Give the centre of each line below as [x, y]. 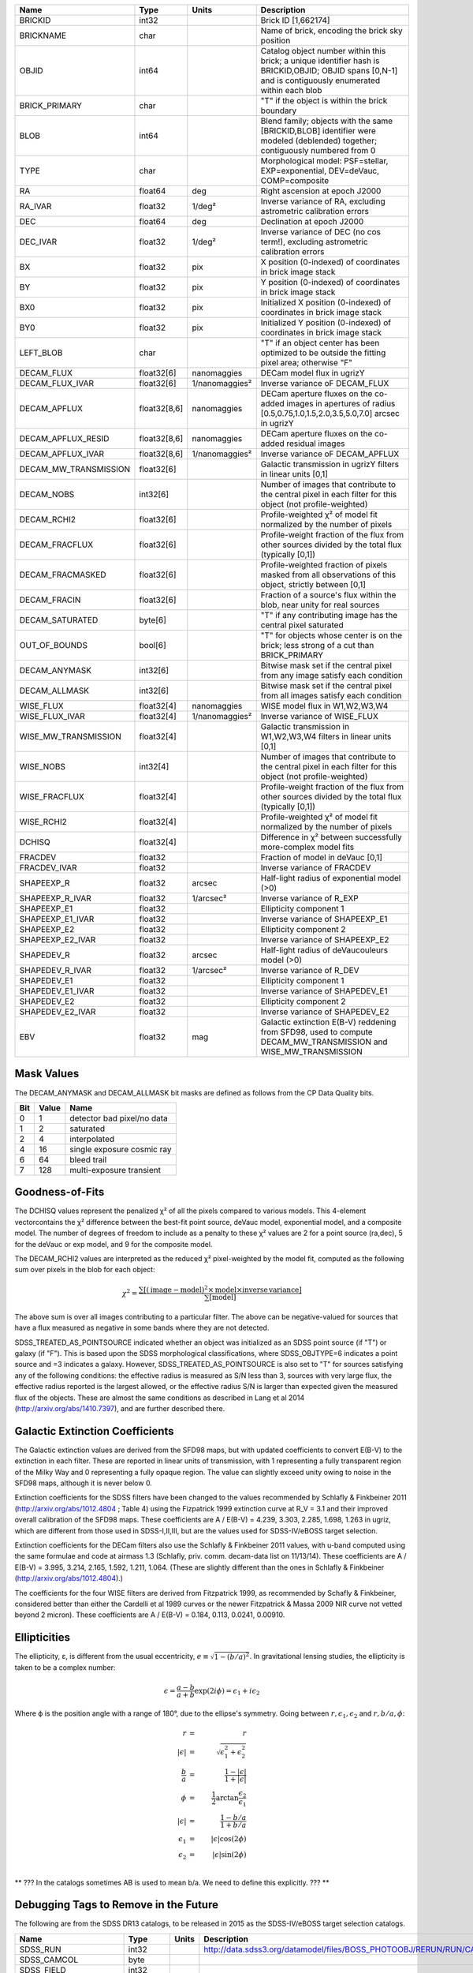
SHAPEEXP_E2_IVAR [58, 940]
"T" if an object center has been [320, 343]
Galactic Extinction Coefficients [94, 1431]
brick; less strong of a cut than [317, 645]
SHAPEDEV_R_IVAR [56, 970]
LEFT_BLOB [41, 353]
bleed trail [88, 1159]
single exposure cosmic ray [121, 1149]
